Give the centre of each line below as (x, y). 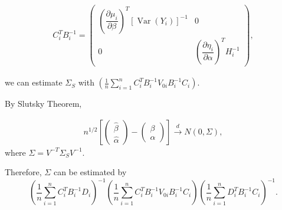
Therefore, (23, 172)
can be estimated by (90, 172)
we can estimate (34, 82)
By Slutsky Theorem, (43, 104)
